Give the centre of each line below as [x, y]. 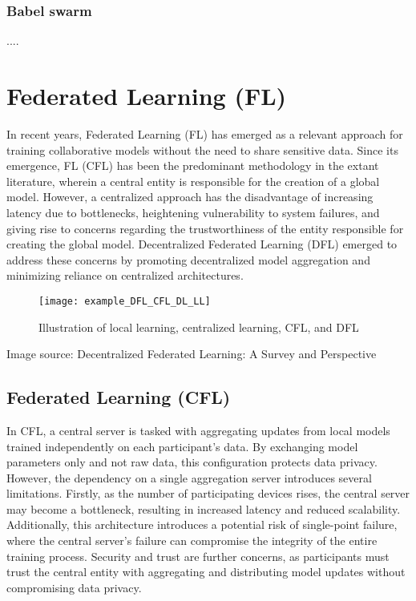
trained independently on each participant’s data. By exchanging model [182, 446]
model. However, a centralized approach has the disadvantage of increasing [190, 197]
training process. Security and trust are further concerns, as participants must [198, 556]
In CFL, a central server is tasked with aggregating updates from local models [198, 430]
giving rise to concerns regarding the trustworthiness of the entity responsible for [205, 228]
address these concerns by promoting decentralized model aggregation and [188, 259]
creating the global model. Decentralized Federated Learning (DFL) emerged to [202, 244]
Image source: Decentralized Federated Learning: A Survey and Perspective [192, 354]
